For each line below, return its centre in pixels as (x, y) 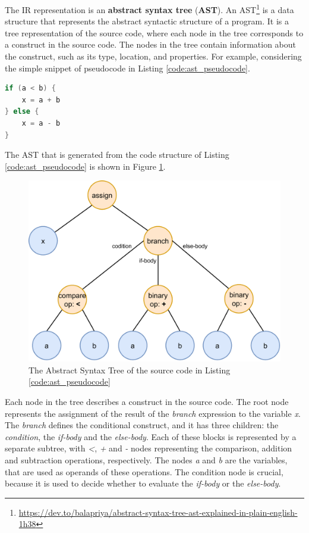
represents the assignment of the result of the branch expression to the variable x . (153, 413)
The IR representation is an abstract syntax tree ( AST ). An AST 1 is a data (149, 9)
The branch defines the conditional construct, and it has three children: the (142, 425)
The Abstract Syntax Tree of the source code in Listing (130, 370)
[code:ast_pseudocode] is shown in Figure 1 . (85, 166)
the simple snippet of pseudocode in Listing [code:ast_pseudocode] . (127, 68)
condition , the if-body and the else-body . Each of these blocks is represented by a (151, 436)
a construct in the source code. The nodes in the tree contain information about (150, 44)
